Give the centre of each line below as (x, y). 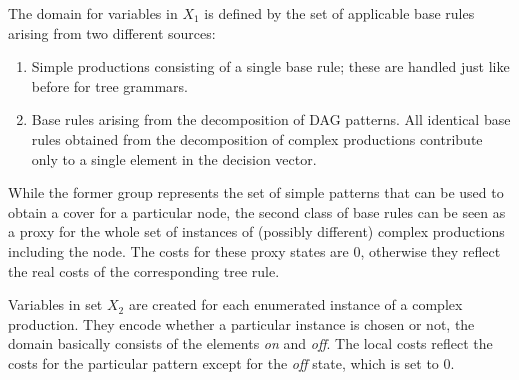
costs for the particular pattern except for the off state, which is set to (223, 362)
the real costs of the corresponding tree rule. (144, 270)
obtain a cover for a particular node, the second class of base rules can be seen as (257, 211)
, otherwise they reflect (430, 250)
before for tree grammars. (110, 85)
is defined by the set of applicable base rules (339, 13)
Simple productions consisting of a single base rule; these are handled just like (270, 66)
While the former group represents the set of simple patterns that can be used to (256, 192)
